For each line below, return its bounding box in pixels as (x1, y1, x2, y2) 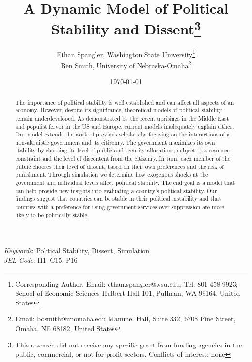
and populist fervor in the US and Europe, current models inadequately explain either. (15, 122, 234, 130)
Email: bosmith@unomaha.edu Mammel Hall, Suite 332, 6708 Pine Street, (15, 314, 236, 324)
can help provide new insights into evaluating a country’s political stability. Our (15, 186, 217, 195)
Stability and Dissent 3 (51, 17, 201, 39)
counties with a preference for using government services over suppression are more (15, 203, 224, 211)
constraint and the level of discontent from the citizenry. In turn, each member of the (15, 154, 231, 163)
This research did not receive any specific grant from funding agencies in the (15, 339, 242, 349)
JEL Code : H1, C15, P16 (4, 255, 78, 265)
